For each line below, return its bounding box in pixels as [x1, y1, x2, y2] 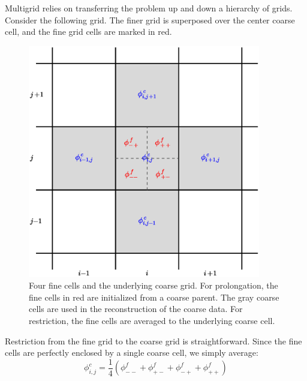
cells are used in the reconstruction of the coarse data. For [29, 302, 243, 315]
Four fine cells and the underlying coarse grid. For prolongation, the [29, 279, 278, 292]
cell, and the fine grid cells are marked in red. [5, 25, 172, 38]
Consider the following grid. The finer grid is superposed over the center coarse [5, 13, 295, 26]
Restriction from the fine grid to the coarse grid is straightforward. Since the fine [5, 334, 302, 347]
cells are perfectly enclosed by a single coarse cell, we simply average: [5, 346, 258, 359]
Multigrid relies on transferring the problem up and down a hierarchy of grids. [5, 2, 293, 14]
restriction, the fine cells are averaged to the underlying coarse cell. [29, 314, 275, 326]
